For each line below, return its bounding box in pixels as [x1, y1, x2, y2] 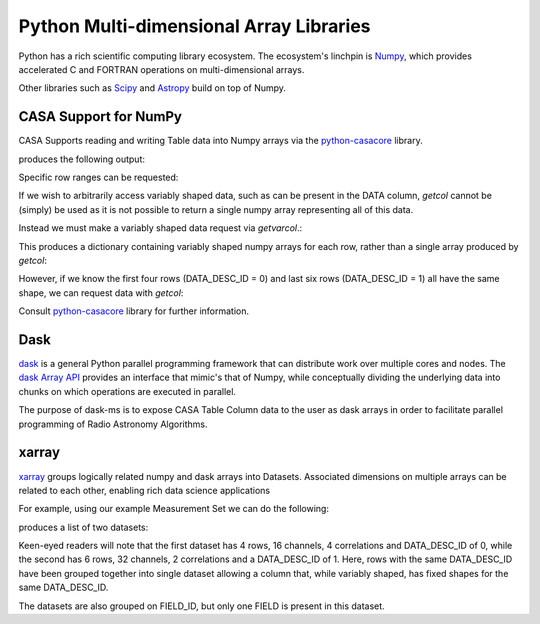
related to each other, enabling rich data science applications [18, 484, 270, 496]
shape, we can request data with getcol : [18, 286, 184, 299]
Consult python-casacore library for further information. [18, 305, 250, 317]
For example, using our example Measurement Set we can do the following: [18, 503, 330, 515]
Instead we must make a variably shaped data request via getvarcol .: [18, 222, 303, 234]
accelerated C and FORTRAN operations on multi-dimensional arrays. [18, 63, 305, 75]
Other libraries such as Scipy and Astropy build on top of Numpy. [18, 82, 287, 94]
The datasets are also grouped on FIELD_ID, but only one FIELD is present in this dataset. [18, 600, 385, 612]
